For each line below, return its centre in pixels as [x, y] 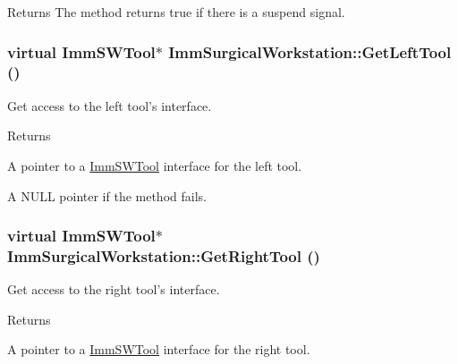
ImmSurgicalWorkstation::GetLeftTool [310, 51]
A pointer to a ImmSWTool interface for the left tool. [155, 165]
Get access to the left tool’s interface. [110, 105]
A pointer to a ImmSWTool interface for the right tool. [159, 349]
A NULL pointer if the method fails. [107, 195]
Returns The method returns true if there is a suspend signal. [176, 12]
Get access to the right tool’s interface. [114, 289]
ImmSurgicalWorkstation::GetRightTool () [164, 255]
